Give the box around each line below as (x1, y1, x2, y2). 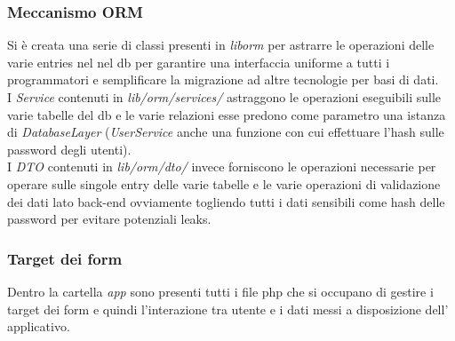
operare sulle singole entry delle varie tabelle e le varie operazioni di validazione (7, 174, 441, 193)
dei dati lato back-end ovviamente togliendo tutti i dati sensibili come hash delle (7, 192, 445, 210)
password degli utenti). (7, 139, 132, 158)
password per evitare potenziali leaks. (7, 210, 212, 228)
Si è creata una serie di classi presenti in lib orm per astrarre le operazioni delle (7, 36, 435, 54)
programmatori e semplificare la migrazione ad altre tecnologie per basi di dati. (7, 70, 439, 89)
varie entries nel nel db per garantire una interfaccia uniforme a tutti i (7, 52, 390, 71)
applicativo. (7, 317, 70, 336)
